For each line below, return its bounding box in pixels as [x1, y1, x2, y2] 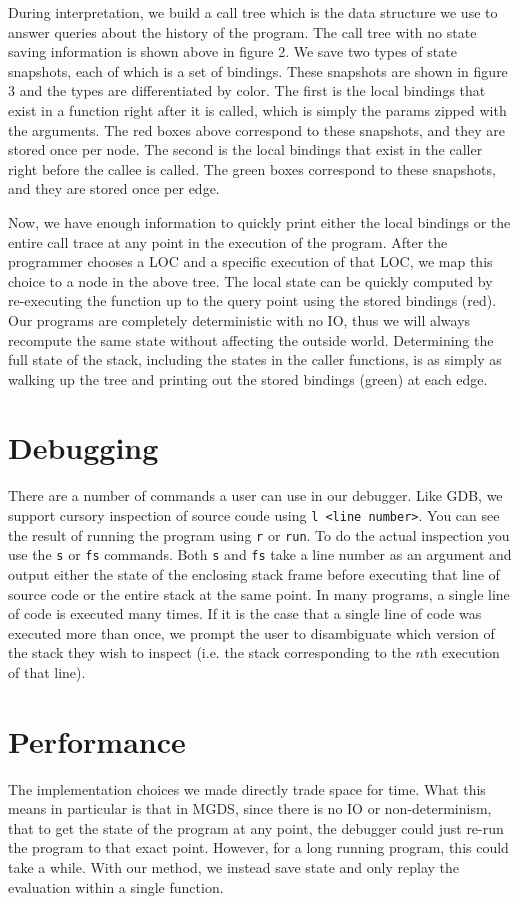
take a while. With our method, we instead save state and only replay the [8, 857, 460, 878]
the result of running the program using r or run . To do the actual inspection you [8, 524, 510, 545]
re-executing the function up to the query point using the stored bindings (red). [8, 290, 497, 311]
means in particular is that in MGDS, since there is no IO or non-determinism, [8, 798, 492, 819]
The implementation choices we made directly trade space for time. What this [8, 778, 486, 799]
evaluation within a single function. [8, 876, 224, 897]
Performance [8, 720, 186, 761]
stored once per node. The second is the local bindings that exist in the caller [8, 139, 483, 160]
